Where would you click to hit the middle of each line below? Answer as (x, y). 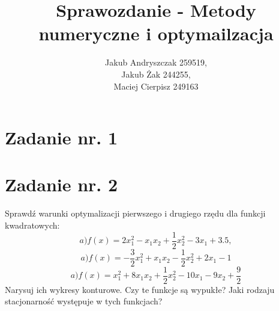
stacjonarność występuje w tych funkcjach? (84, 301)
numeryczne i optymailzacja (156, 33)
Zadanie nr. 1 (61, 137)
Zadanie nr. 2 (61, 184)
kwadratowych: (32, 225)
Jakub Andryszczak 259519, (156, 62)
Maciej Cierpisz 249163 (156, 86)
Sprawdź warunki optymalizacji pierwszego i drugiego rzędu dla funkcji (135, 213)
